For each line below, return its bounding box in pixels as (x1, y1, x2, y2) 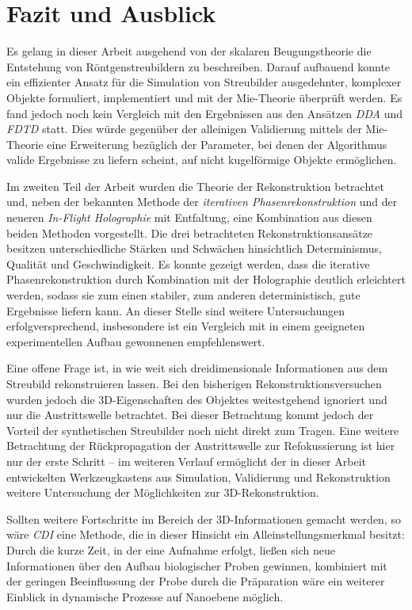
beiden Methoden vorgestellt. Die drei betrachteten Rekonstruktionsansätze (6, 224, 373, 241)
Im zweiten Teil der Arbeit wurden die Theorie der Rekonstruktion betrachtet (6, 177, 384, 194)
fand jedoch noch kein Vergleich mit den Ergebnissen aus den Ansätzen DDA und (6, 105, 403, 121)
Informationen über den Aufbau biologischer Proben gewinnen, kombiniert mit (6, 557, 387, 574)
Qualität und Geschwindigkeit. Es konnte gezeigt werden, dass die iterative (6, 255, 370, 272)
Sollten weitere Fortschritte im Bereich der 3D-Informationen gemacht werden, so (6, 510, 401, 527)
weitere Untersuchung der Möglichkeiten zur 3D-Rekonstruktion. (6, 484, 319, 501)
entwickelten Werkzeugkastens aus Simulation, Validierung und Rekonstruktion (6, 468, 391, 485)
